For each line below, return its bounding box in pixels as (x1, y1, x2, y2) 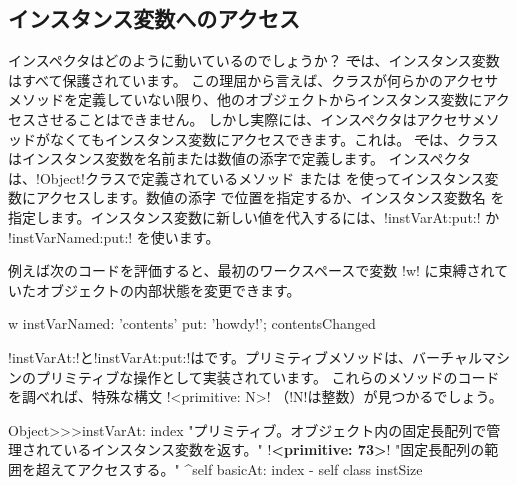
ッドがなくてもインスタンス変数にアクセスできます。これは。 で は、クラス (8, 128, 499, 149)
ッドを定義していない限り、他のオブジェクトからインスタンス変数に (35, 89, 483, 110)
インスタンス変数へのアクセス (8, 3, 301, 34)
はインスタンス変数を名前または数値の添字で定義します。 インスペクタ (8, 148, 471, 169)
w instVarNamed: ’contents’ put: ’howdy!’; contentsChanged (8, 313, 376, 334)
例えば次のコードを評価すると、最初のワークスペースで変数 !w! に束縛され (8, 260, 495, 281)
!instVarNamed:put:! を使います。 (8, 226, 220, 247)
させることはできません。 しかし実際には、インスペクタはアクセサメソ (35, 108, 500, 129)
